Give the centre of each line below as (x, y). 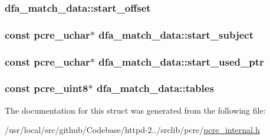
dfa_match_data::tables (155, 88)
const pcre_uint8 (47, 88)
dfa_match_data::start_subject (176, 34)
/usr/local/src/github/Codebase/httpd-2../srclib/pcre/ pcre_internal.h (132, 130)
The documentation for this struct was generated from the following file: (135, 110)
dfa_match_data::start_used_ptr (181, 61)
